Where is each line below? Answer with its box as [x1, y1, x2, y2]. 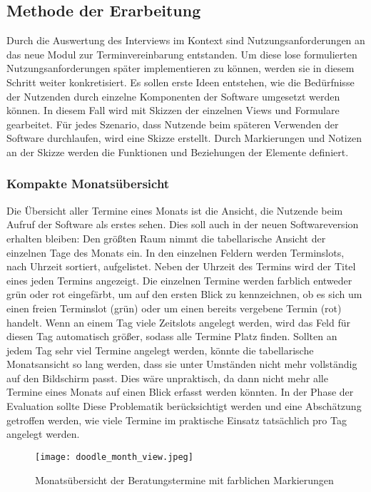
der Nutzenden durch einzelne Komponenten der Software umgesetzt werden [6, 88, 340, 103]
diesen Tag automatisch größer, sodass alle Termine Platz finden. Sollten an [6, 329, 337, 344]
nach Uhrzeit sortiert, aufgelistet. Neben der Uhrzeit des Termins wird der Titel [6, 259, 356, 274]
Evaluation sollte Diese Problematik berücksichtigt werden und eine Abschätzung [6, 399, 362, 414]
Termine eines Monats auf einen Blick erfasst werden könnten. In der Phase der [6, 384, 354, 399]
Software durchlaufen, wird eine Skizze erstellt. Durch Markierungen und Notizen [6, 130, 362, 145]
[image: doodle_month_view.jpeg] [35, 451, 193, 462]
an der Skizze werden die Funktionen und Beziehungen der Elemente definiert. [6, 144, 349, 159]
